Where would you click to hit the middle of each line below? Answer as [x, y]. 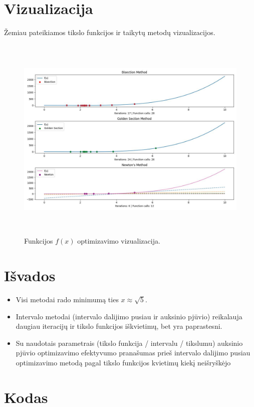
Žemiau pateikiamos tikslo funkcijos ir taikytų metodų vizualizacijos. [110, 32]
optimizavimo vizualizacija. [119, 241]
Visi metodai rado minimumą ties [67, 299]
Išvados [30, 275]
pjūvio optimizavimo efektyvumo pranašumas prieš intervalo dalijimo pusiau [133, 353]
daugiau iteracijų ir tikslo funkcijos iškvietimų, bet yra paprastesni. [119, 326]
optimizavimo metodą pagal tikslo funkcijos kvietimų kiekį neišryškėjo [123, 362]
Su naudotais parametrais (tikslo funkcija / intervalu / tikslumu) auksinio [129, 343]
